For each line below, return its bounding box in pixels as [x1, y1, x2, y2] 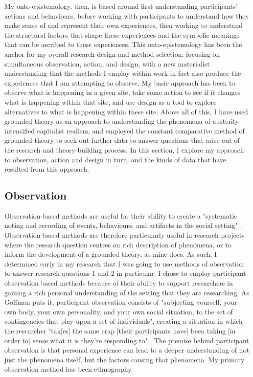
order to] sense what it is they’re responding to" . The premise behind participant [4, 335, 249, 345]
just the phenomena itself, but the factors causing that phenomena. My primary [4, 354, 245, 364]
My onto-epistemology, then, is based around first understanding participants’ [4, 1, 238, 11]
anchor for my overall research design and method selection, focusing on [4, 48, 220, 59]
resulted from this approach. [4, 164, 89, 174]
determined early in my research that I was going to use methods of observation [4, 258, 244, 268]
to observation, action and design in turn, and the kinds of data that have [4, 154, 227, 164]
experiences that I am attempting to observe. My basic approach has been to [4, 77, 235, 88]
